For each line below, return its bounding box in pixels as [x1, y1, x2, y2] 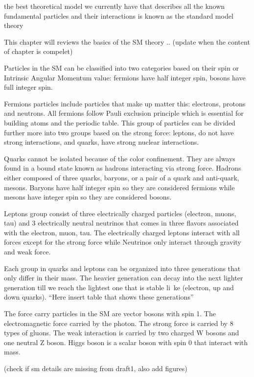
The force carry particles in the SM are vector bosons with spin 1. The [4, 308, 216, 319]
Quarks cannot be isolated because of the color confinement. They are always [4, 153, 235, 163]
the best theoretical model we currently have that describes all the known [4, 1, 225, 11]
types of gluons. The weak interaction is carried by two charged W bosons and [4, 327, 239, 338]
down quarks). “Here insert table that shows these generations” [4, 292, 194, 302]
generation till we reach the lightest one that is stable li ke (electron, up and [4, 282, 234, 292]
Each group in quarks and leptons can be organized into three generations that [4, 263, 241, 273]
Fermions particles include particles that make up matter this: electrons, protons [4, 98, 246, 108]
